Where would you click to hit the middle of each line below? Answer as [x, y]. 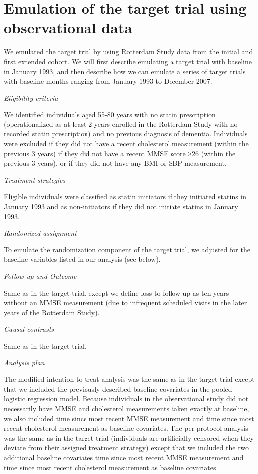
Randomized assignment [40, 233]
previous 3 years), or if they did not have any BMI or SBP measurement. [115, 163]
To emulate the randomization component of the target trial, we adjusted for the [127, 249]
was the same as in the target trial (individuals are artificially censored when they [129, 437]
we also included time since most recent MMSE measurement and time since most [129, 418]
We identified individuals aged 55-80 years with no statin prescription [110, 114]
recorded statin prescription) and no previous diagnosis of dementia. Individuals [126, 134]
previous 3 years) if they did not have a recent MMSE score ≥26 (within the [120, 153]
